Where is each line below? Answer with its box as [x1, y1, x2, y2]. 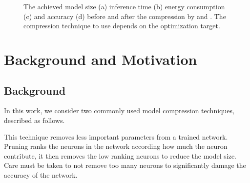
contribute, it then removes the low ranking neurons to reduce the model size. [4, 150, 237, 161]
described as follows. [4, 115, 65, 125]
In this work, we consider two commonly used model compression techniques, [4, 105, 234, 116]
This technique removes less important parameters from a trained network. [4, 131, 228, 142]
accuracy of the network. [4, 169, 78, 180]
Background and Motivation [4, 49, 197, 69]
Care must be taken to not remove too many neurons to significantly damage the [4, 160, 246, 170]
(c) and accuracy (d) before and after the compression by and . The [23, 11, 226, 21]
